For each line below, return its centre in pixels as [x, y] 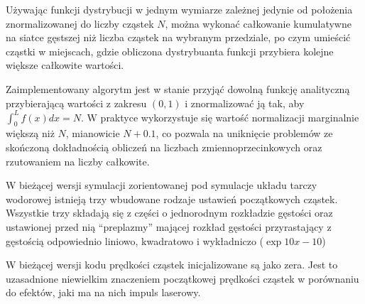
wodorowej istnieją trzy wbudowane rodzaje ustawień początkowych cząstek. [172, 199]
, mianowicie [93, 133]
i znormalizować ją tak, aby [245, 103]
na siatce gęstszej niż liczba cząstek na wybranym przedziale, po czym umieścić [178, 37]
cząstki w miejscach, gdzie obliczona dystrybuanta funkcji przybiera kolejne [170, 51]
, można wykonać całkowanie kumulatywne [258, 23]
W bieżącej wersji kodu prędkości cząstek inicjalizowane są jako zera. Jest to [172, 265]
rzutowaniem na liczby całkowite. [78, 161]
